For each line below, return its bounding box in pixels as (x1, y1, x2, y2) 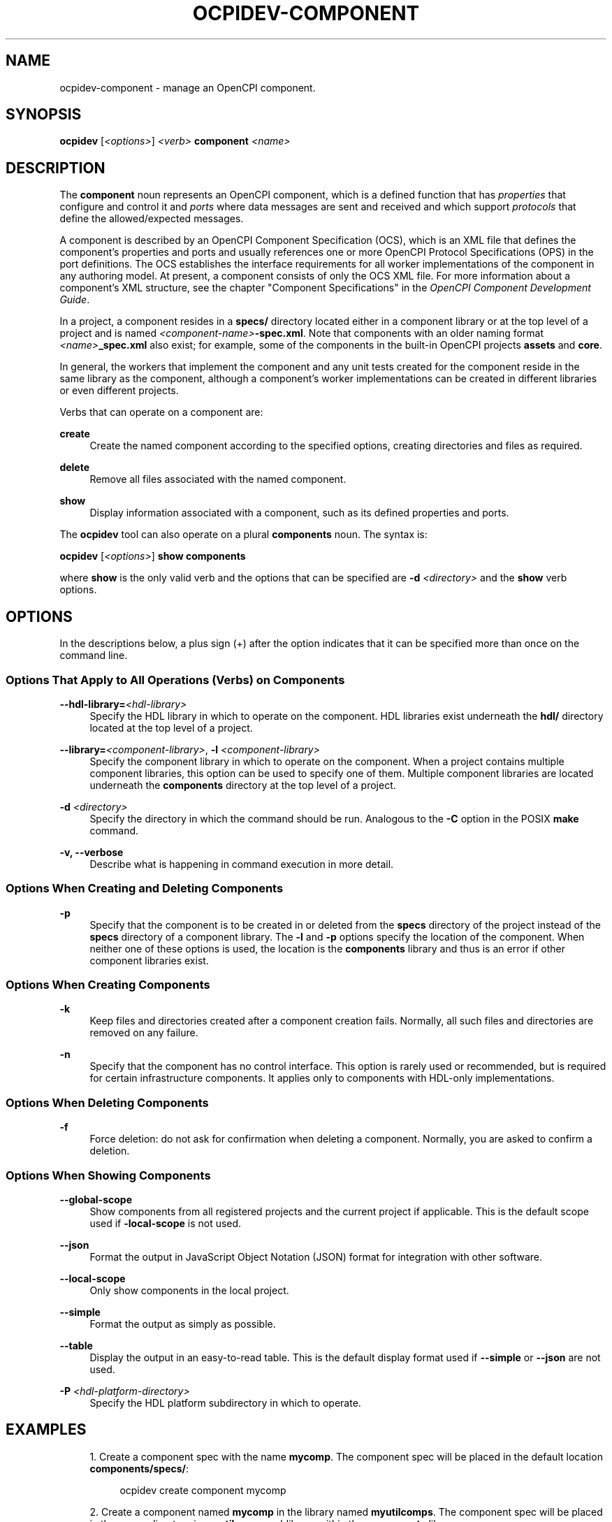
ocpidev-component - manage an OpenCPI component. (59, 81, 316, 94)
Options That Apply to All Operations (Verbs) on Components (6, 672, 345, 687)
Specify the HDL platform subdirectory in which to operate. (89, 1396, 361, 1409)
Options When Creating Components (6, 978, 210, 992)
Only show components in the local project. (89, 1284, 289, 1296)
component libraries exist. (89, 954, 209, 966)
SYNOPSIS (6, 106, 82, 124)
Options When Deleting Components (6, 1095, 209, 1110)
